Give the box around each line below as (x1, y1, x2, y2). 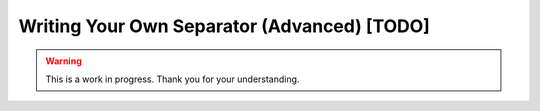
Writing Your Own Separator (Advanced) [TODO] (18, 15, 430, 37)
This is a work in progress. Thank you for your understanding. (45, 73, 300, 85)
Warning (45, 55, 82, 67)
